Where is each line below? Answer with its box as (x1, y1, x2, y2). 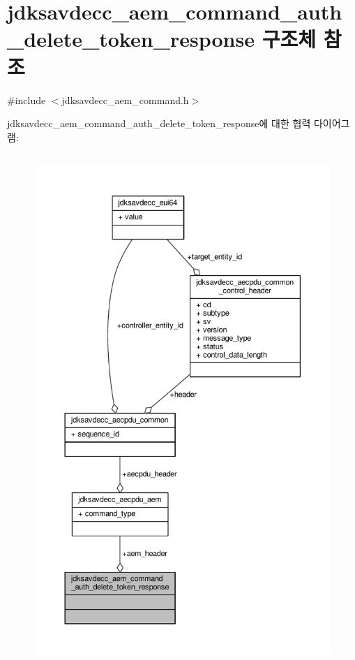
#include (7, 92, 46, 107)
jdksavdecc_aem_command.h (61, 92, 189, 107)
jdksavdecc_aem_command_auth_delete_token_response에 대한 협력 (7, 116, 311, 131)
